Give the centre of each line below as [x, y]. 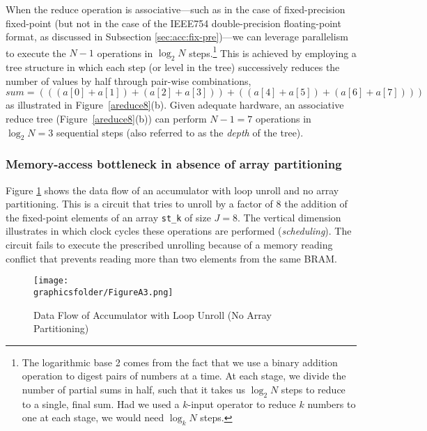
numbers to [332, 403]
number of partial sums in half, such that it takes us [133, 389]
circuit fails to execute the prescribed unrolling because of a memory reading [169, 245]
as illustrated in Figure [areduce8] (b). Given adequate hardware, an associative [175, 105]
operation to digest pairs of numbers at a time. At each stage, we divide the [184, 376]
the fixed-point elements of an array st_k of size [108, 217]
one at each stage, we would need [93, 417]
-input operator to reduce [242, 403]
